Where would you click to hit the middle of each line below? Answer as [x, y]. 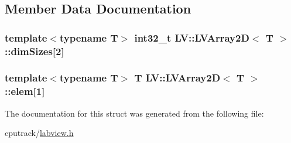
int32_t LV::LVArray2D [192, 37]
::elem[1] [25, 91]
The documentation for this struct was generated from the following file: [134, 113]
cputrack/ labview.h [39, 133]
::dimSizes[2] [35, 51]
